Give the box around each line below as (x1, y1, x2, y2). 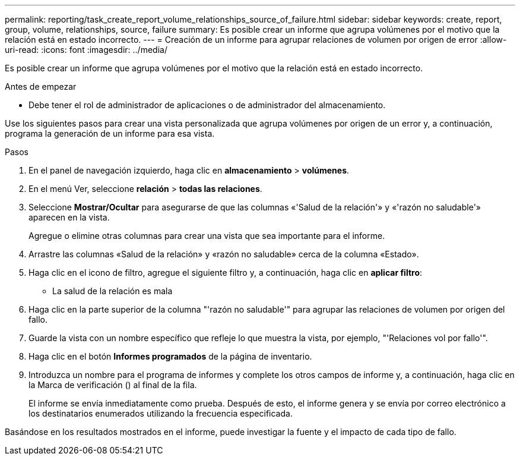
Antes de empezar (5, 81, 77, 92)
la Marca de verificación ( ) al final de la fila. (28, 380, 197, 390)
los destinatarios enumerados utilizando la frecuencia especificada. (28, 408, 293, 418)
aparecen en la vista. (28, 212, 110, 222)
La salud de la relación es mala (52, 286, 173, 296)
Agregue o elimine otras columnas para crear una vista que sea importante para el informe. (28, 231, 385, 241)
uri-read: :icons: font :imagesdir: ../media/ (5, 45, 167, 55)
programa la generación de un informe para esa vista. (5, 128, 215, 138)
